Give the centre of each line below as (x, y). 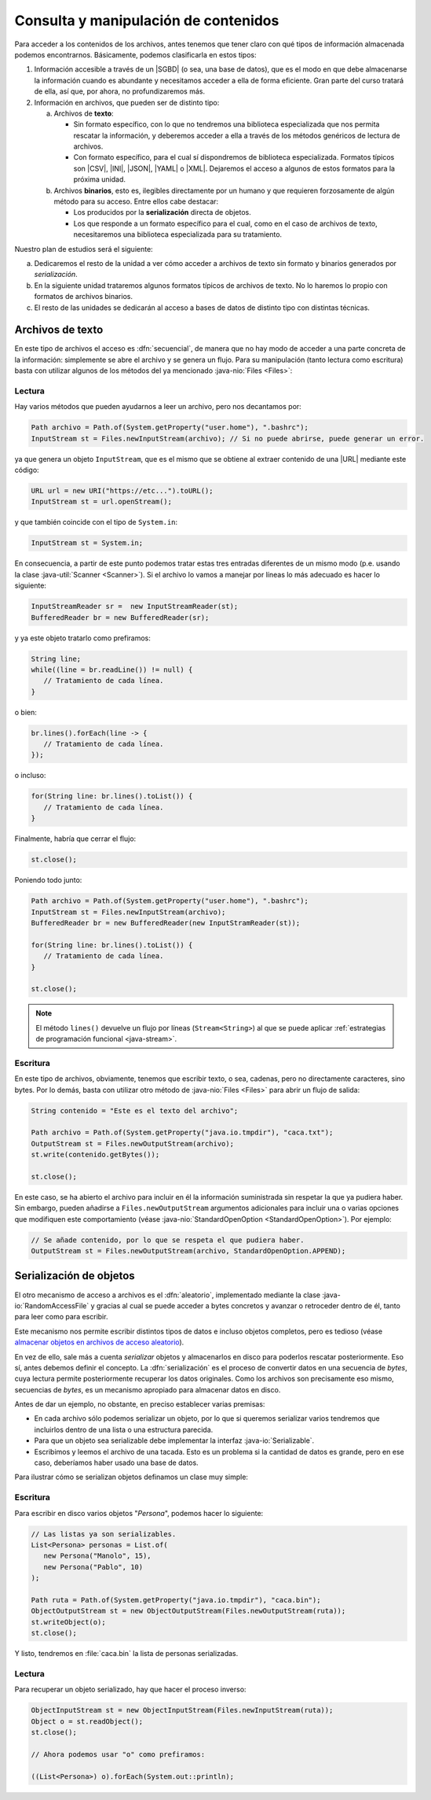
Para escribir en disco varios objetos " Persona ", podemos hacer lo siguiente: (139, 1513)
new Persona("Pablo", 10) (93, 1567)
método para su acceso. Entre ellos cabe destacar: (136, 201)
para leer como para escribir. (61, 1317)
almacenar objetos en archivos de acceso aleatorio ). (99, 1342)
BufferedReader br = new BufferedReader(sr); (120, 617)
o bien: (26, 712)
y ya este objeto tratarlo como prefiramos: (82, 638)
